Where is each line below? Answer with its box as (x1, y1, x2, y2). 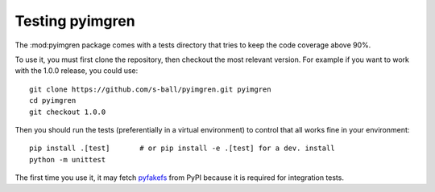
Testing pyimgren (14, 12, 136, 30)
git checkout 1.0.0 (29, 107, 106, 116)
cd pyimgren (29, 96, 77, 105)
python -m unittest (29, 155, 106, 164)
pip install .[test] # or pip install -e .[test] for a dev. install (29, 144, 335, 153)
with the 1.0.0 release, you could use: (14, 66, 139, 76)
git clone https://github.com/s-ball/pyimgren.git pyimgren (29, 84, 271, 94)
